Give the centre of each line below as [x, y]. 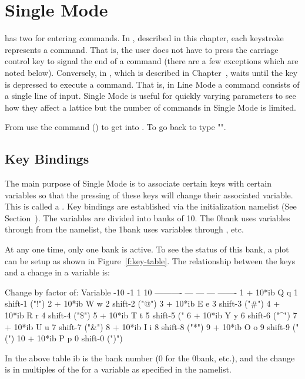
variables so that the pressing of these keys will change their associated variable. [149, 195]
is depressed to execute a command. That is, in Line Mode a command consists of [152, 84]
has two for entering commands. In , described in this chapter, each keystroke [144, 38]
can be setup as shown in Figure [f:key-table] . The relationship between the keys [150, 260]
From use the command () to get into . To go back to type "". [115, 127]
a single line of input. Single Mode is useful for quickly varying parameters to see [150, 96]
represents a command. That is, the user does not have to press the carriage [142, 49]
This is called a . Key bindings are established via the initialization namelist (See [151, 206]
